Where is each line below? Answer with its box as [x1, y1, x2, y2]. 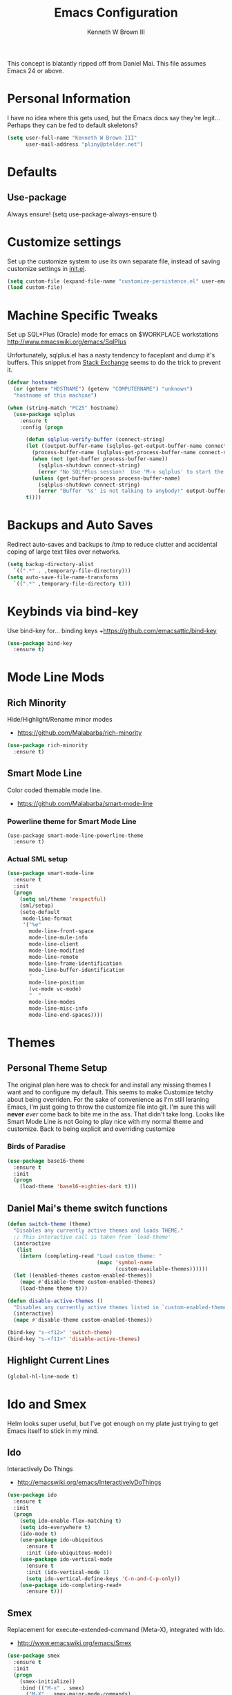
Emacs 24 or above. [7, 66, 64, 75]
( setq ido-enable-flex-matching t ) [19, 1517, 122, 1524]
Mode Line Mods [7, 669, 105, 685]
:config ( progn [19, 424, 64, 431]
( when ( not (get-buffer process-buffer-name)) [32, 456, 168, 462]
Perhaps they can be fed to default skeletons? [7, 121, 138, 129]
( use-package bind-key [7, 639, 72, 647]
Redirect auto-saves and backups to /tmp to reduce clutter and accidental [7, 541, 217, 549]
